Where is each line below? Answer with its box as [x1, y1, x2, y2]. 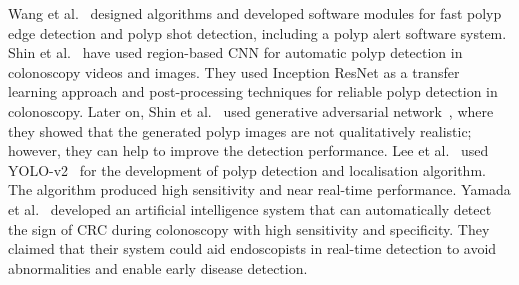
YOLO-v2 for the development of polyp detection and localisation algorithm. [8, 159, 486, 180]
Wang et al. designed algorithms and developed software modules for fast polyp [8, 3, 502, 23]
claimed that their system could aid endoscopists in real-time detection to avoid [8, 238, 497, 259]
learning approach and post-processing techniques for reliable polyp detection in [8, 81, 498, 102]
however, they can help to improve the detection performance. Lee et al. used [8, 140, 489, 161]
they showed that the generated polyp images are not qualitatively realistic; [8, 120, 472, 141]
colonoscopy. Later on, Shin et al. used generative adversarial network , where [8, 100, 494, 121]
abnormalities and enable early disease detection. [8, 257, 308, 278]
